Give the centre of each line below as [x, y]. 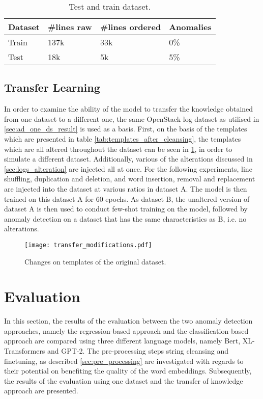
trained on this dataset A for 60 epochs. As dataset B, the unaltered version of [127, 198]
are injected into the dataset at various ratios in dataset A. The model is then [126, 188]
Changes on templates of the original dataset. [95, 261]
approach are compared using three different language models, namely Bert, [122, 341]
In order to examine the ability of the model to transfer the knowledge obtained [129, 109]
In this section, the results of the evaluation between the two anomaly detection [128, 321]
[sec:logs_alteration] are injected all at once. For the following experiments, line [128, 168]
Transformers [25, 351]
